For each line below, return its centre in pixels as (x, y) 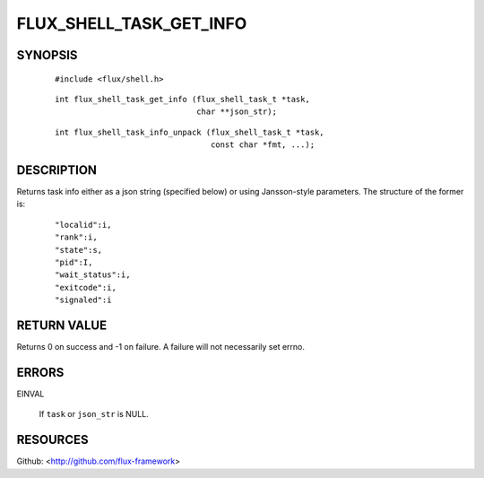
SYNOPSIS (47, 55)
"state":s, (79, 250)
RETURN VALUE (62, 325)
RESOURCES (52, 440)
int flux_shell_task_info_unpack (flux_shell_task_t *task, (190, 132)
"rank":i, (76, 237)
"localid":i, (83, 225)
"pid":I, (74, 262)
